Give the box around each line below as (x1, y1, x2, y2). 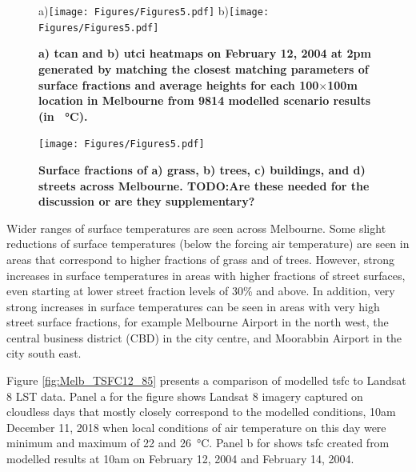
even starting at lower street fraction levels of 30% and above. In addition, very (6, 282, 395, 299)
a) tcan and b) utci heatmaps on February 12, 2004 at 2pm (38, 45, 371, 62)
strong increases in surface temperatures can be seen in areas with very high (6, 298, 380, 314)
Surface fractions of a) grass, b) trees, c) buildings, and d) (38, 161, 366, 178)
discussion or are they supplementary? (38, 193, 255, 210)
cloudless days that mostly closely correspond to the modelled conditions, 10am (6, 403, 396, 420)
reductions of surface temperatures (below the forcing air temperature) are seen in (6, 235, 410, 252)
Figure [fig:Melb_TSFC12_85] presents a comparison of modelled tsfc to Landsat (6, 372, 406, 389)
